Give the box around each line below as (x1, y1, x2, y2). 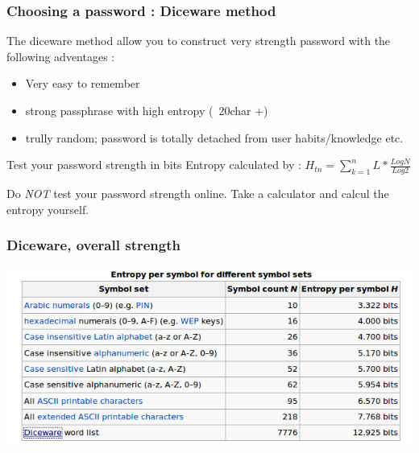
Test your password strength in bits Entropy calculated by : (6, 156, 301, 173)
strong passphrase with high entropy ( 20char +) (25, 102, 268, 118)
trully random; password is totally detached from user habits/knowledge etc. (25, 129, 404, 146)
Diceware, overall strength (6, 235, 180, 255)
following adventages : (6, 47, 115, 64)
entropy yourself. (6, 200, 89, 217)
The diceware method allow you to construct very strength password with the (6, 32, 391, 49)
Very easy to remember (25, 75, 140, 92)
